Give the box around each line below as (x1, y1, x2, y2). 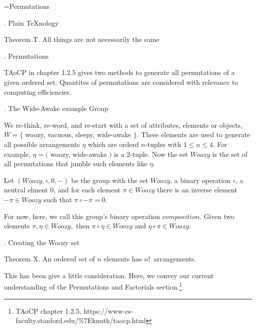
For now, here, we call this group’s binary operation (4, 211, 160, 221)
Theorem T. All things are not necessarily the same (4, 34, 160, 44)
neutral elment (4, 184, 48, 195)
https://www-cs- (83, 305, 133, 316)
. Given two (199, 211, 235, 221)
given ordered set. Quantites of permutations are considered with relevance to (4, 76, 238, 87)
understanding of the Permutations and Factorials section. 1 (4, 280, 182, 292)
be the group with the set (71, 175, 148, 185)
